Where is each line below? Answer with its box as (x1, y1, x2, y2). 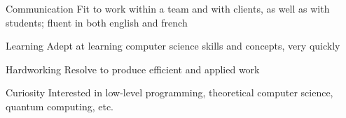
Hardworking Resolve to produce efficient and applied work (6, 61, 260, 76)
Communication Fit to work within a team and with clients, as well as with (6, 1, 330, 15)
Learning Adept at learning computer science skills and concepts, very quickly (6, 38, 340, 53)
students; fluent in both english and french (6, 15, 188, 29)
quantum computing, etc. (6, 98, 114, 113)
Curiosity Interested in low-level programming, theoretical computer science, (6, 85, 333, 100)
